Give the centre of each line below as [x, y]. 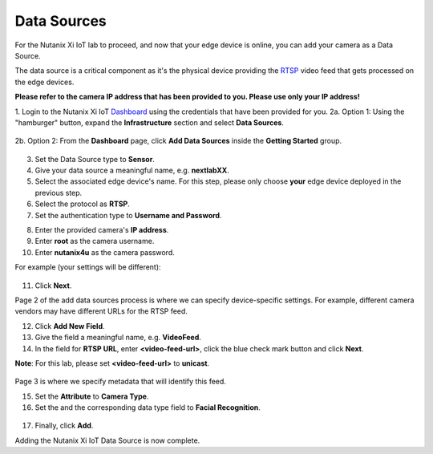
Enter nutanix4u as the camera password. [105, 252]
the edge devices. [45, 82]
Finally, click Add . [64, 426]
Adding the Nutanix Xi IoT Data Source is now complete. [107, 440]
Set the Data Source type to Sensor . [95, 159]
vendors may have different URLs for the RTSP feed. [101, 311]
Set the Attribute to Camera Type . [92, 396]
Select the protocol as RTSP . [82, 204]
